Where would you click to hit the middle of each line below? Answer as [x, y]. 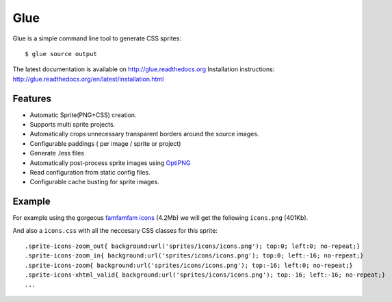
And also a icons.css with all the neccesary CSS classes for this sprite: [115, 230]
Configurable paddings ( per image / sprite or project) [105, 143]
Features [32, 98]
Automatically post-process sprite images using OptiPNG [110, 163]
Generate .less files [57, 153]
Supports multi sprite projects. [73, 125]
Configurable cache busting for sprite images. [95, 182]
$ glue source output [61, 54]
